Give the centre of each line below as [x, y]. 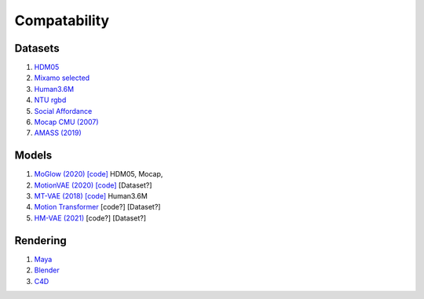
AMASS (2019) [58, 133]
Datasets [37, 48]
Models [33, 156]
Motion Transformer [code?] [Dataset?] [97, 207]
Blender [47, 270]
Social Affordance [63, 111]
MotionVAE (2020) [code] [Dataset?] [93, 185]
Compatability [62, 20]
